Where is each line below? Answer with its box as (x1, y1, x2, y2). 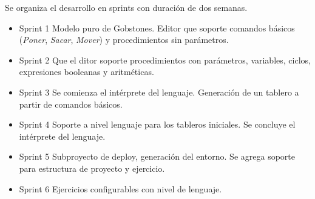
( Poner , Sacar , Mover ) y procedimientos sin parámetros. (19, 33, 229, 46)
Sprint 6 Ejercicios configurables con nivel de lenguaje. (19, 182, 222, 195)
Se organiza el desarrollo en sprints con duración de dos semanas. (5, 1, 248, 13)
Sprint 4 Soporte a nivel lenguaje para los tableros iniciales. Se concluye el (19, 118, 296, 131)
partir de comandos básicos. (19, 97, 123, 110)
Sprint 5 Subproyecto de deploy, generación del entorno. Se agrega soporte (19, 150, 295, 163)
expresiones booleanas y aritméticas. (19, 65, 154, 78)
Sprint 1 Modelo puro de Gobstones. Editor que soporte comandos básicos (19, 21, 295, 34)
